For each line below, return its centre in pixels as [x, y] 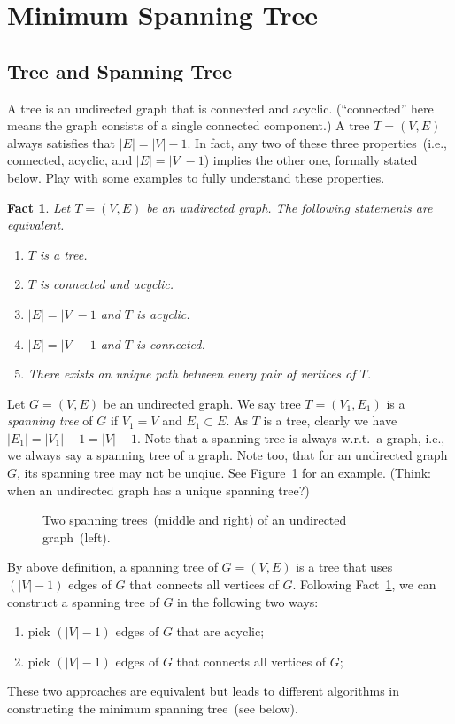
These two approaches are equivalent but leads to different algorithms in [203, 691]
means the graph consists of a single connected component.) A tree [189, 125]
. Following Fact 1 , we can [364, 584]
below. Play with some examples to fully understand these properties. [196, 177]
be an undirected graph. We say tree [202, 403]
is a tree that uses [344, 567]
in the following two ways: [248, 601]
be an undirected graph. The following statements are [289, 207]
